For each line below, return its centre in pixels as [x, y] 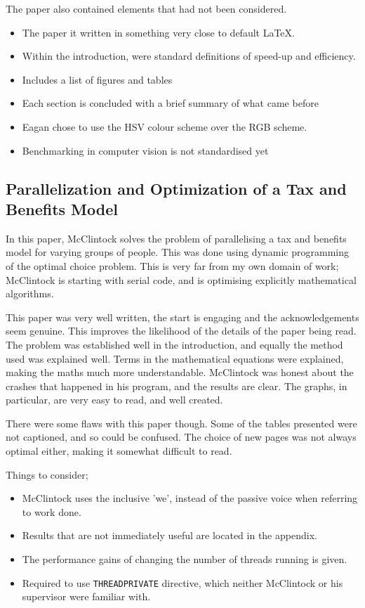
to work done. [52, 511]
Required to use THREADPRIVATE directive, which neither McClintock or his [182, 582]
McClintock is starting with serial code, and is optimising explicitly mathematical [181, 279]
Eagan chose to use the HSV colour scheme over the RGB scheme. [165, 126]
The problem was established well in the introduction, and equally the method [174, 344]
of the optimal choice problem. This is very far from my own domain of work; [172, 265]
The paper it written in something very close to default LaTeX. [158, 32]
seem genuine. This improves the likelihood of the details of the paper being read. [181, 331]
